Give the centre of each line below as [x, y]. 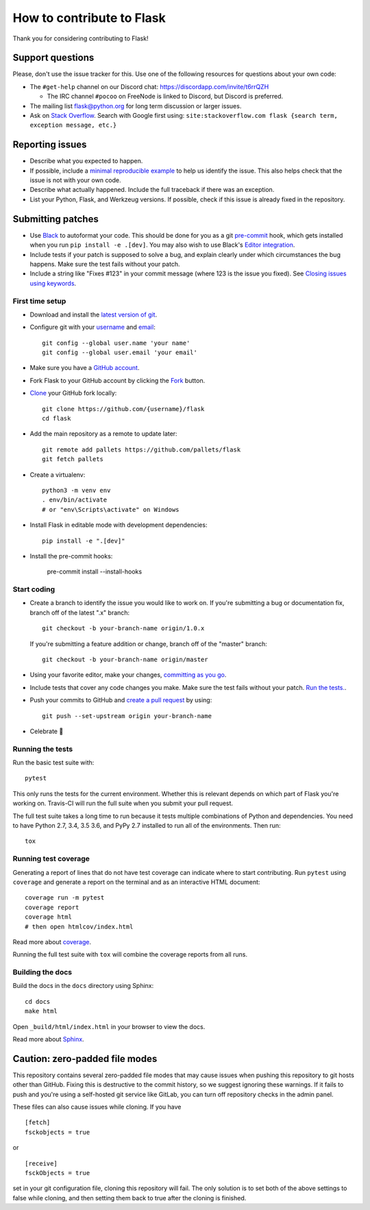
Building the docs [42, 972]
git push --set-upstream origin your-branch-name [127, 716]
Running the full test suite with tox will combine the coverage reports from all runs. [130, 954]
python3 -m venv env [76, 490]
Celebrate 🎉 [47, 731]
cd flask [57, 418]
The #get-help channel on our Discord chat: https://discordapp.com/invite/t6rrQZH [149, 86]
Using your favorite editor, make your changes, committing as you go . [128, 675]
